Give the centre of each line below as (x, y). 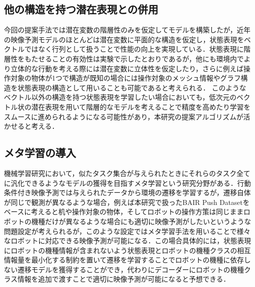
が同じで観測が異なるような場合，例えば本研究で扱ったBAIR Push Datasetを (127, 202)
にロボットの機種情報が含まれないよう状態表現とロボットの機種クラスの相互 (127, 250)
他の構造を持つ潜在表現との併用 (81, 9)
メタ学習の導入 (40, 153)
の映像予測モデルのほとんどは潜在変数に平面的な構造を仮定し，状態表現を (124, 39)
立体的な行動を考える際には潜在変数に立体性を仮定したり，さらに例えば (127, 68)
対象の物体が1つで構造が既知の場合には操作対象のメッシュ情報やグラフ (126, 78)
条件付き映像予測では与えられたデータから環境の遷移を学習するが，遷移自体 (127, 192)
